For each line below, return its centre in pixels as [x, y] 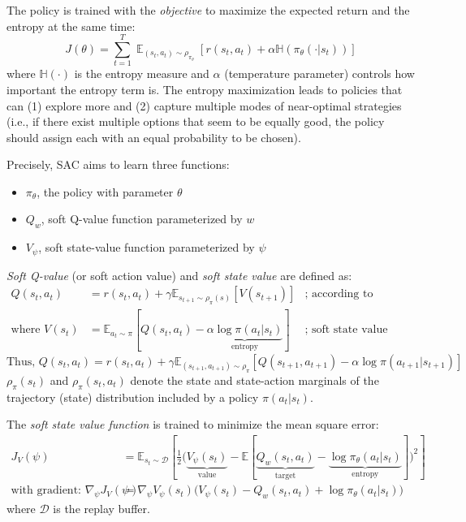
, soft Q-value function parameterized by [142, 219]
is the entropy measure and [142, 73]
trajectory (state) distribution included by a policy [133, 397]
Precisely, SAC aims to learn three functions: [118, 164]
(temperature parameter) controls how [319, 73]
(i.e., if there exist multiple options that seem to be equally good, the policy [196, 121]
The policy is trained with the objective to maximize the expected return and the [208, 10]
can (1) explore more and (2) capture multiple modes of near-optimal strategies [204, 105]
